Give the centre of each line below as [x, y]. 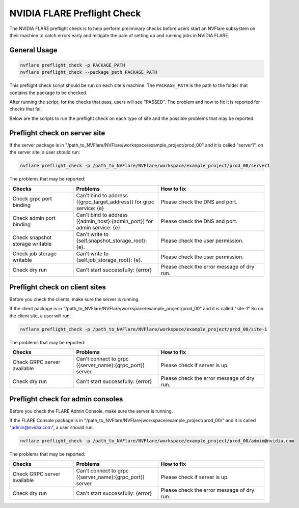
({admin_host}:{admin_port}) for [115, 221]
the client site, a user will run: [40, 316]
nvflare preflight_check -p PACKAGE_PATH [73, 65]
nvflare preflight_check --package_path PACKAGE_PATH [89, 72]
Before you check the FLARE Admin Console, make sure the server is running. [91, 411]
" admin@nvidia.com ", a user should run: [52, 428]
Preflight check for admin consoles [66, 399]
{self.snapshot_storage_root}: [112, 241]
